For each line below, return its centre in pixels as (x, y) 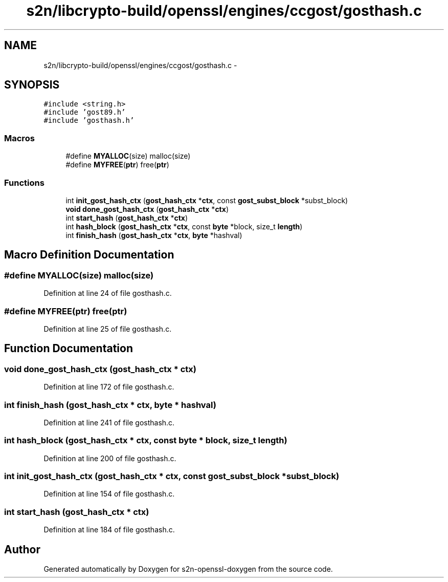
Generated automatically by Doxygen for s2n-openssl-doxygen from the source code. (188, 569)
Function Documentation (69, 349)
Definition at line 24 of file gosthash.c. (108, 293)
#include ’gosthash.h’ (89, 121)
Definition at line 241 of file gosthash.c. (109, 422)
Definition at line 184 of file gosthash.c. (109, 530)
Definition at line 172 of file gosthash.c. (109, 387)
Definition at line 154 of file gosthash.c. (109, 494)
